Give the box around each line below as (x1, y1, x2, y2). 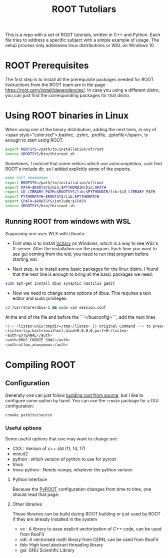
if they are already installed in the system (12, 516, 97, 522)
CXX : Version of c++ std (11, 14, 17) (12, 445, 86, 451)
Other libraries (12, 501, 42, 507)
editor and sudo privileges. (12, 295, 68, 301)
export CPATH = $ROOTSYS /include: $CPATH (5, 199, 86, 204)
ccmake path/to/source (5, 412, 52, 417)
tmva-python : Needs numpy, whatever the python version (12, 467, 133, 473)
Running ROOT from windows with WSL (5, 217, 131, 226)
